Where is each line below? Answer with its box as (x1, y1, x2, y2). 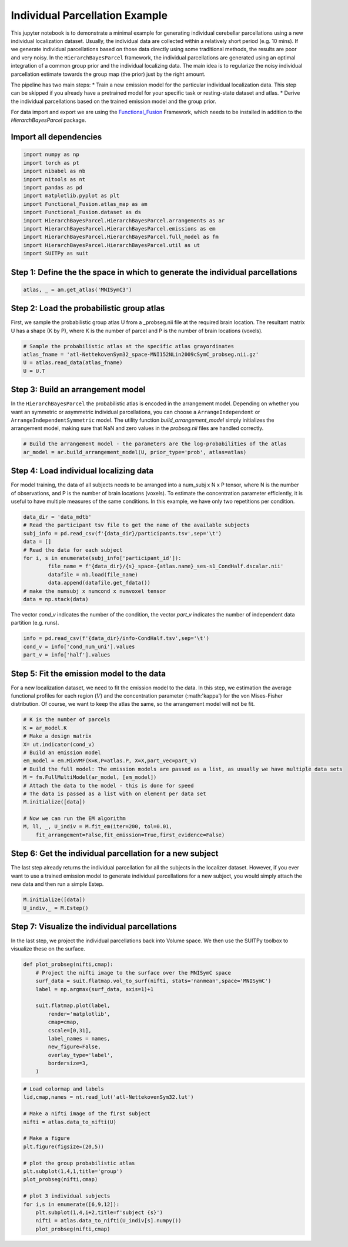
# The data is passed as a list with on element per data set (23, 790, 206, 797)
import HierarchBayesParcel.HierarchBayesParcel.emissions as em (23, 225, 216, 232)
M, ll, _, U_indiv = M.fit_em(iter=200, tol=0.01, (23, 823, 173, 830)
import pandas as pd (23, 184, 82, 191)
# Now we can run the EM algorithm (23, 815, 126, 822)
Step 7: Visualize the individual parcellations (11, 921, 177, 932)
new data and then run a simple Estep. (11, 881, 104, 888)
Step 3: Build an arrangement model (11, 385, 146, 395)
